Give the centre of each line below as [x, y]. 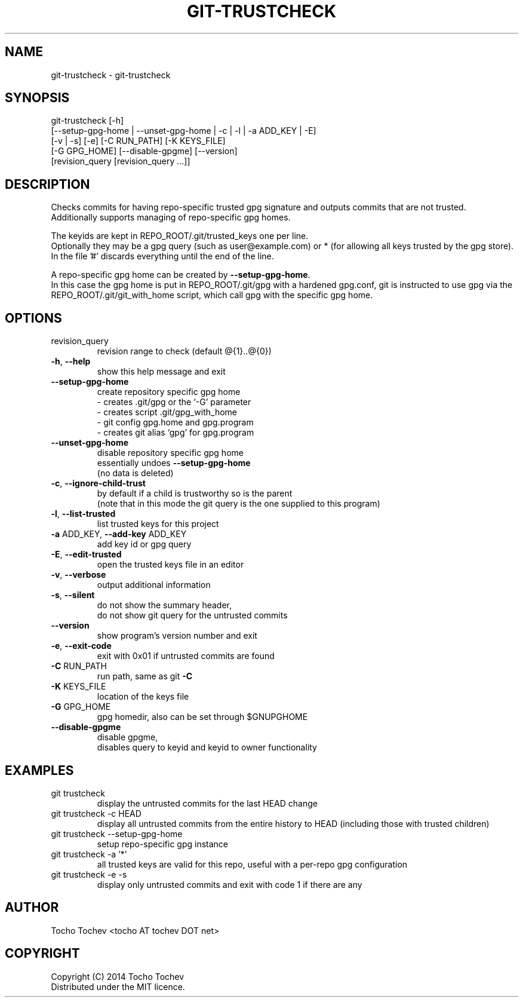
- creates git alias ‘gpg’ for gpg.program [176, 433]
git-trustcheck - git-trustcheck [111, 75]
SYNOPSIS [37, 98]
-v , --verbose [79, 575]
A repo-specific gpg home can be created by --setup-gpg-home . [181, 275]
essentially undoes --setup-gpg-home [174, 463]
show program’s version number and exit [177, 636]
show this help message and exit [161, 372]
